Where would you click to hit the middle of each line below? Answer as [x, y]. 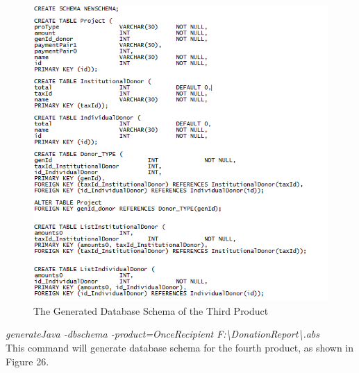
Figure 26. [27, 361]
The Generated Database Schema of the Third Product [151, 310]
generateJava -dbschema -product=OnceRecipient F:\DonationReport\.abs [163, 334]
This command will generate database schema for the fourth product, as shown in [180, 347]
